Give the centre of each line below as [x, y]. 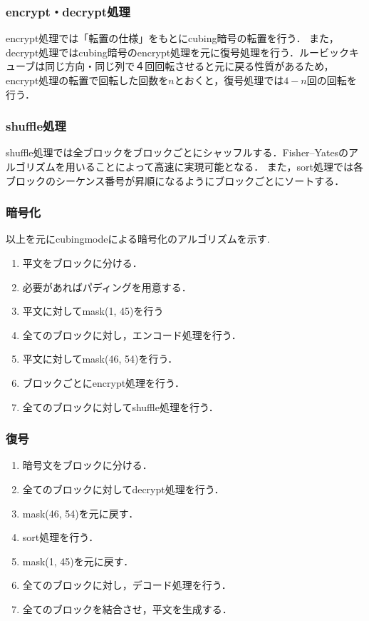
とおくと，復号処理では [229, 80]
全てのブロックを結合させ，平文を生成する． [127, 609]
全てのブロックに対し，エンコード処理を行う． [132, 334]
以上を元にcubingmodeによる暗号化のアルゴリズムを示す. [138, 239]
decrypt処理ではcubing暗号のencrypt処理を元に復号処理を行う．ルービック [177, 52]
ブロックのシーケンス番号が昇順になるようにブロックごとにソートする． [175, 180]
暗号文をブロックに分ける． [87, 465]
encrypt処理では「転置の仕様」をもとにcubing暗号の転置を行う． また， [172, 38]
